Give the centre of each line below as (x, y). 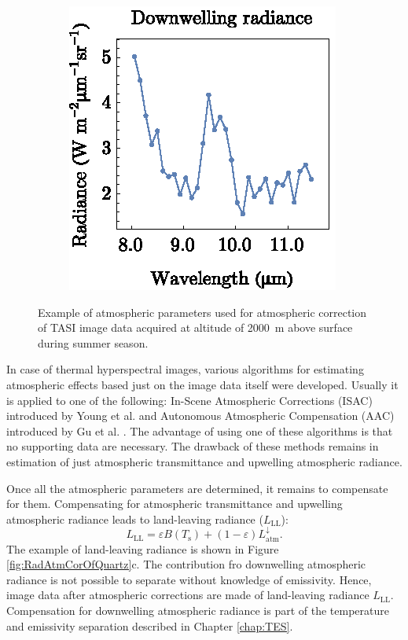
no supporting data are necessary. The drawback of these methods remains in (193, 446)
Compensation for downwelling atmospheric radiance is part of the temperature (198, 610)
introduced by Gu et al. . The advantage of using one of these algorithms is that (200, 430)
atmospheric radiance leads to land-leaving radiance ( (135, 519)
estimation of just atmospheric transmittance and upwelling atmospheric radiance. (204, 461)
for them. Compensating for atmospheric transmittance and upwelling (175, 504)
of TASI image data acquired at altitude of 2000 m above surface (195, 327)
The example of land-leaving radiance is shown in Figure (143, 548)
